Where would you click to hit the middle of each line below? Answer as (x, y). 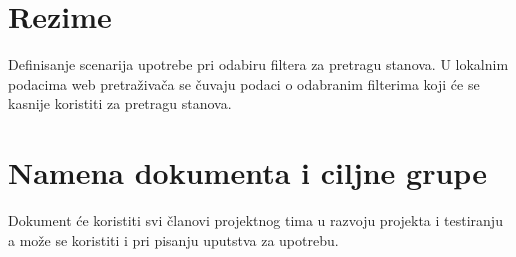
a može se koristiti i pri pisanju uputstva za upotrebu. (173, 239)
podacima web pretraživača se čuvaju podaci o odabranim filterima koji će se (244, 83)
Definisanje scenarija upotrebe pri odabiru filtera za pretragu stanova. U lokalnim (258, 64)
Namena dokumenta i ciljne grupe (247, 172)
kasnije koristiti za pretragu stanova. (120, 103)
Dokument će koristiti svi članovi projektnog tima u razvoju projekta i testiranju (255, 220)
